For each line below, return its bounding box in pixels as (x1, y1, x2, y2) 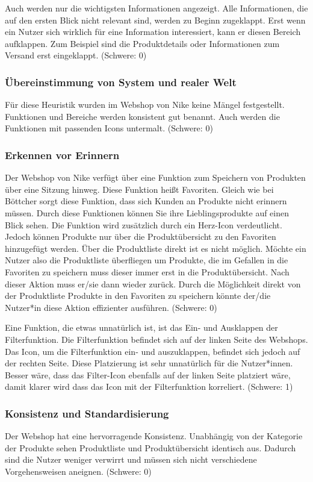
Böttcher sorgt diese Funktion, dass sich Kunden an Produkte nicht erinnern (5, 195, 287, 207)
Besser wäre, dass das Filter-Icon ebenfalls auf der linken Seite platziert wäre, (5, 368, 291, 381)
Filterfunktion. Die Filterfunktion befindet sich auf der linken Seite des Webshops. (5, 333, 308, 345)
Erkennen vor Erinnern (5, 147, 120, 162)
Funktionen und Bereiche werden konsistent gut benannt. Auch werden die (5, 110, 280, 122)
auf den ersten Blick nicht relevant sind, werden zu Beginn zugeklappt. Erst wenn (5, 13, 306, 26)
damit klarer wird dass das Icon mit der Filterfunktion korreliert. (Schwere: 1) (5, 380, 293, 393)
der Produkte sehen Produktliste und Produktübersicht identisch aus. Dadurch (5, 441, 296, 454)
